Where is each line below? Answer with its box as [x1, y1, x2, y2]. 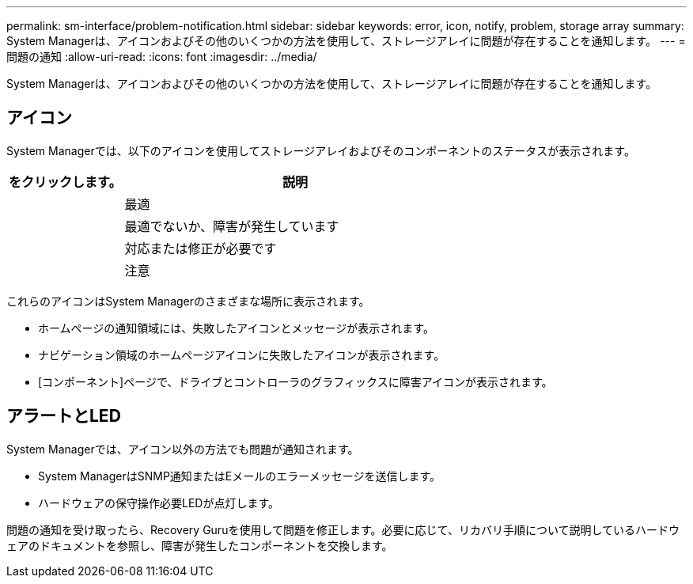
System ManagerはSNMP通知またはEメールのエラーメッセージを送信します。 [38, 468, 441, 483]
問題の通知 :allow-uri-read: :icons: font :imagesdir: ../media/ [6, 50, 317, 63]
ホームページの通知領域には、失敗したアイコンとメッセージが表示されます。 [38, 320, 434, 335]
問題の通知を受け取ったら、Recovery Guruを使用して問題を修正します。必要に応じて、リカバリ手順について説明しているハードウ [6, 522, 680, 537]
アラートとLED [6, 406, 121, 427]
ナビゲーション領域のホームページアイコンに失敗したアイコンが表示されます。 [38, 347, 445, 362]
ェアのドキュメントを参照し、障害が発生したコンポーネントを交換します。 [6, 538, 393, 552]
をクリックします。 [9, 173, 122, 190]
